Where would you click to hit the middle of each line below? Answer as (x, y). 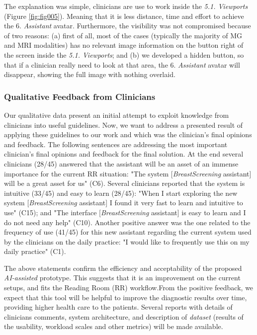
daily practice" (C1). (35, 251)
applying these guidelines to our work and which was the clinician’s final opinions (128, 134)
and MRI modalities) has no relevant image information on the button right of (124, 45)
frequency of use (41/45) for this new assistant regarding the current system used (128, 232)
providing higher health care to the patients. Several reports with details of (118, 307)
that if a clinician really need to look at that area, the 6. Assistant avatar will (122, 64)
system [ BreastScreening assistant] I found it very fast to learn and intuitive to (124, 203)
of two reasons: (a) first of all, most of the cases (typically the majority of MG (123, 35)
